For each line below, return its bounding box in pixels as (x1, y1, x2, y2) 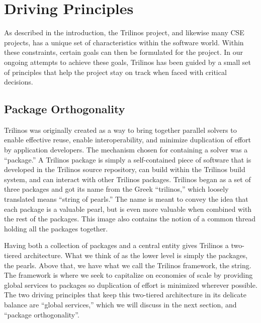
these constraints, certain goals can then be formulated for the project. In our (4, 47, 243, 57)
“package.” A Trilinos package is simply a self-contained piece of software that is (4, 154, 251, 165)
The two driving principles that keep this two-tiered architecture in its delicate (4, 289, 246, 300)
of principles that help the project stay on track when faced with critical (4, 66, 227, 77)
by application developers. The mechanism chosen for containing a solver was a (4, 144, 248, 155)
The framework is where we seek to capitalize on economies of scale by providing (4, 270, 253, 280)
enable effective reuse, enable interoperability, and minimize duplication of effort (4, 134, 251, 145)
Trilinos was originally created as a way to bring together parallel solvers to (4, 124, 237, 135)
